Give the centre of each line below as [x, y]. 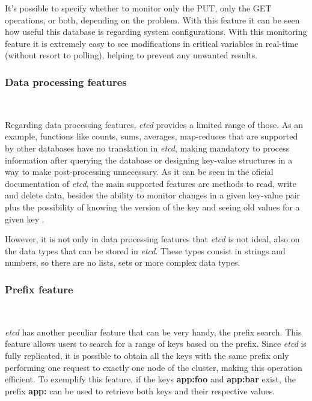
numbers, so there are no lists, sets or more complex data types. [123, 262]
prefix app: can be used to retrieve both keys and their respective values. [140, 390]
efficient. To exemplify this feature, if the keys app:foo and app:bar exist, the [150, 379]
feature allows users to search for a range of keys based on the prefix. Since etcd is [156, 344]
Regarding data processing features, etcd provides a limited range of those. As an [154, 124]
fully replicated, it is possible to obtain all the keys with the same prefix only [147, 355]
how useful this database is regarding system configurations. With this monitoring [156, 32]
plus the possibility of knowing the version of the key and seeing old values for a [152, 207]
